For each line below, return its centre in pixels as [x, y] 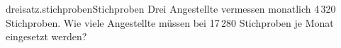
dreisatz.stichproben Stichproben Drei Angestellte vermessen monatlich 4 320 [171, 8]
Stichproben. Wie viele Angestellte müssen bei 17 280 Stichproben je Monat [170, 22]
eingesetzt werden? [46, 36]
